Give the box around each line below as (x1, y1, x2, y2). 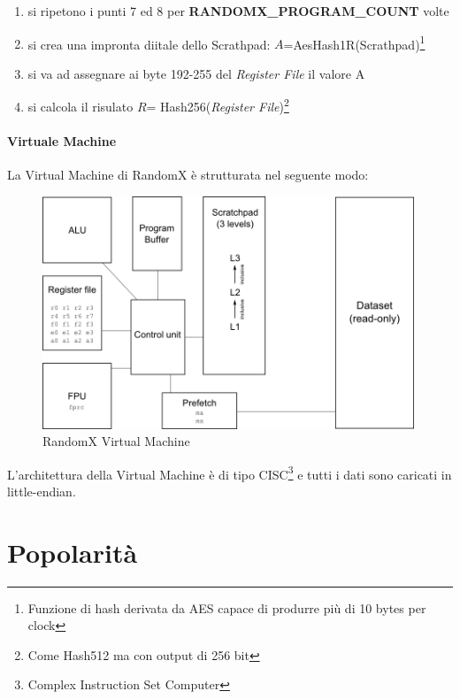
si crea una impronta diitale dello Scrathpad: (27, 35, 271, 53)
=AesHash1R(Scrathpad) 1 (283, 32, 425, 53)
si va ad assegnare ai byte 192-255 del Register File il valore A (27, 64, 365, 82)
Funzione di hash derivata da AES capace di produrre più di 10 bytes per (27, 598, 426, 617)
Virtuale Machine (7, 132, 117, 150)
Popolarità (7, 534, 138, 570)
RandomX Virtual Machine (42, 432, 190, 450)
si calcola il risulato (27, 97, 134, 116)
